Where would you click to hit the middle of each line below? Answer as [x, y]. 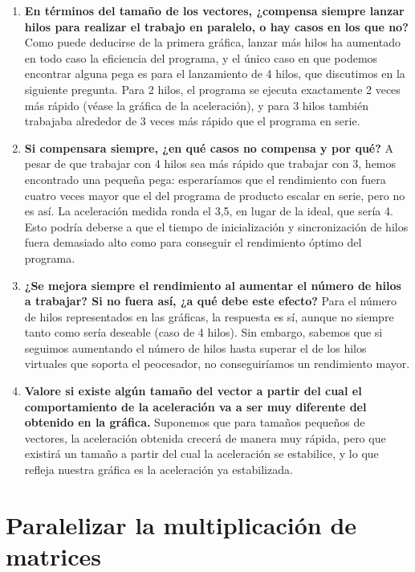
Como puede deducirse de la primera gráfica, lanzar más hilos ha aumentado [213, 42]
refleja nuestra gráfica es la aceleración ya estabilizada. [159, 470]
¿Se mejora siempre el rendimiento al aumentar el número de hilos [213, 285]
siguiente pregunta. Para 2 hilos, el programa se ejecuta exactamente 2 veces [212, 89]
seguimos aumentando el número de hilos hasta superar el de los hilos [195, 347]
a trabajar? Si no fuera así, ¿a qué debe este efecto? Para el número [211, 301]
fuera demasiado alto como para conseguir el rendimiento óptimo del [193, 242]
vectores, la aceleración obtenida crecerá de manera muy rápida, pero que [205, 437]
